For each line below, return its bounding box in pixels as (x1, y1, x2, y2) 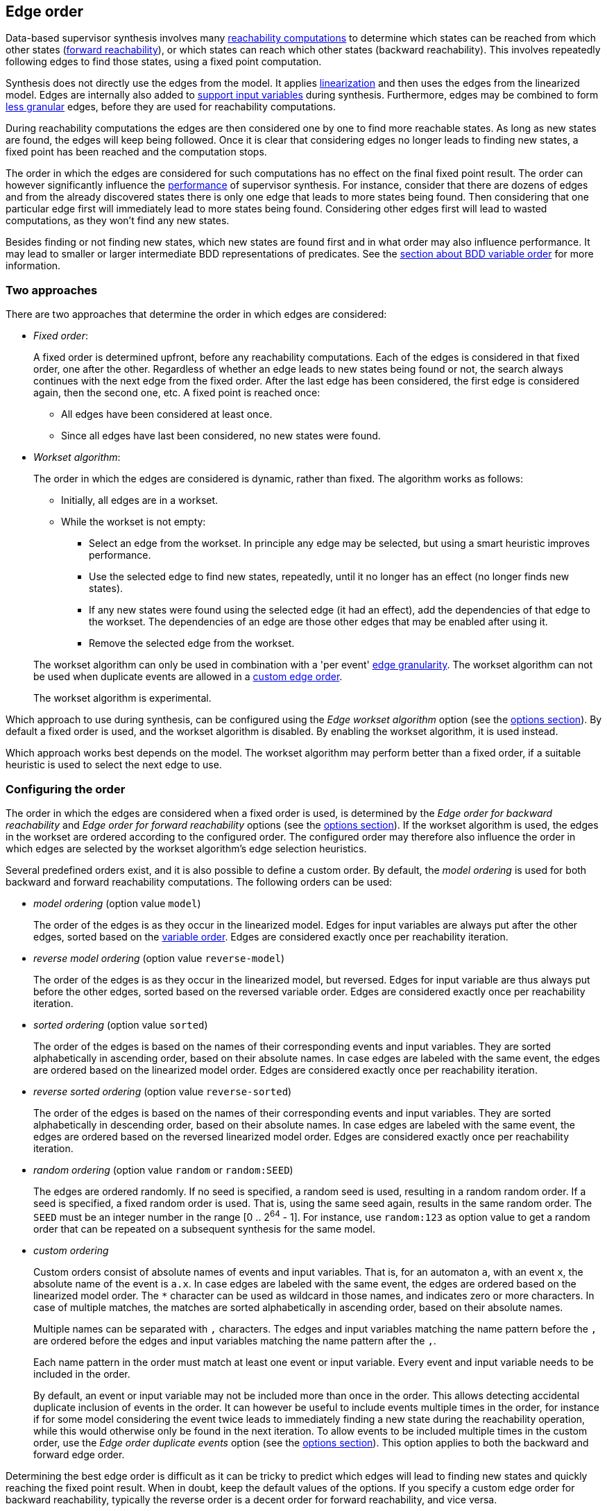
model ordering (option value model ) (33, 897, 201, 909)
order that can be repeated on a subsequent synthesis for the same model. (33, 1222, 375, 1235)
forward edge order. (33, 1448, 125, 1460)
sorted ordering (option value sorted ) (33, 1018, 208, 1031)
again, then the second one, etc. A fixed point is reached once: (33, 387, 320, 399)
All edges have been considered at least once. (61, 408, 273, 421)
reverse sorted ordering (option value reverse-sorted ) (33, 1085, 292, 1097)
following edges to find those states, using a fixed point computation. (6, 56, 322, 68)
